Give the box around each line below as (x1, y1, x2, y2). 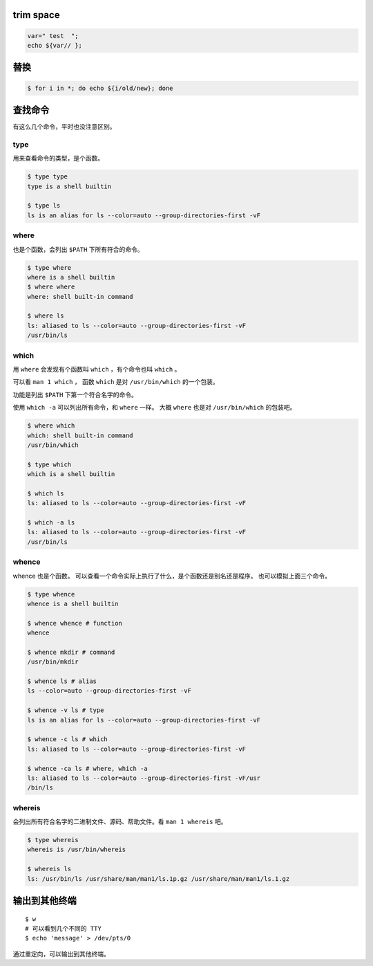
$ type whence (27, 590, 75, 598)
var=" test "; (27, 32, 79, 39)
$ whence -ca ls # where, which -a (27, 765, 148, 772)
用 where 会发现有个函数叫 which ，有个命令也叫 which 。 (12, 365, 181, 373)
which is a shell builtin (27, 471, 115, 478)
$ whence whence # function (27, 619, 122, 627)
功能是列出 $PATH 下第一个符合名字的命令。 (12, 390, 138, 399)
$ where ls (27, 312, 64, 320)
